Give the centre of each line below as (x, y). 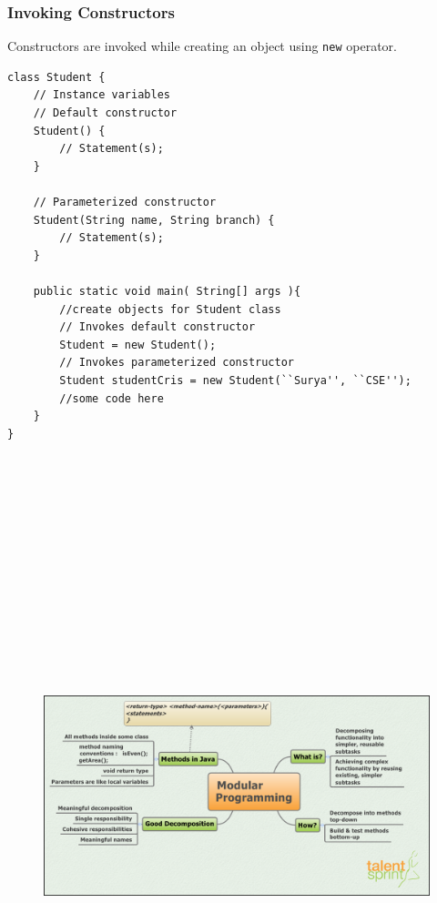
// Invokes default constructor (158, 327)
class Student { (56, 77)
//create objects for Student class (170, 309)
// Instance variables (102, 95)
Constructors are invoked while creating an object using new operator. (202, 46)
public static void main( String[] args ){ (167, 291)
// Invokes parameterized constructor (177, 363)
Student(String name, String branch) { (154, 220)
